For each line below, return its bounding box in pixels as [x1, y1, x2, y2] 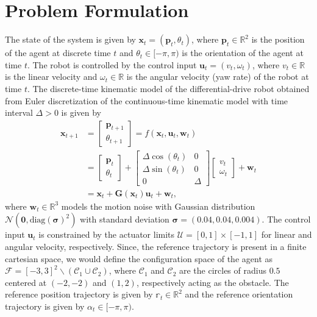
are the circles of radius [179, 264, 266, 277]
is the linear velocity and [5, 70, 98, 83]
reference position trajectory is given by [5, 288, 153, 301]
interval [5, 106, 33, 119]
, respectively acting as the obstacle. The [136, 276, 289, 288]
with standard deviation [80, 213, 169, 226]
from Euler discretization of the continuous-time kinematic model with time [5, 94, 288, 107]
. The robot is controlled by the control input [27, 58, 197, 71]
